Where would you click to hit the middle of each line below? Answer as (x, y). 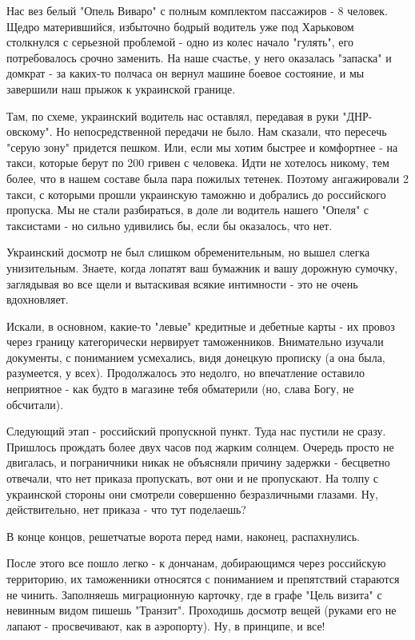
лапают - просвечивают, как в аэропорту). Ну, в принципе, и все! (166, 625)
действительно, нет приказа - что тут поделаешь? (126, 509)
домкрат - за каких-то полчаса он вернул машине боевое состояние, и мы (186, 73)
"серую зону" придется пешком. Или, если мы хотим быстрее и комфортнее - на (202, 147)
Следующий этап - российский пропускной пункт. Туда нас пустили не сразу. (196, 431)
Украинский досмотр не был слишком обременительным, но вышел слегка (188, 252)
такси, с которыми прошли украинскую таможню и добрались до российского (196, 194)
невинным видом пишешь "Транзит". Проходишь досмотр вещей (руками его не (202, 610)
